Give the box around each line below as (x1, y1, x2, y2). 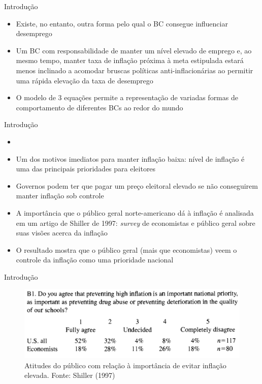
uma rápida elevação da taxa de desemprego (16, 75, 153, 85)
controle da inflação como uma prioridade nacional (16, 254, 174, 265)
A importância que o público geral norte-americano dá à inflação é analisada (16, 207, 254, 218)
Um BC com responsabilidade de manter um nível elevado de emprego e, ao (16, 45, 252, 55)
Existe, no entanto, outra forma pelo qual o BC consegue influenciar (16, 18, 228, 28)
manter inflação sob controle (16, 190, 104, 201)
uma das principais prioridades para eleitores (16, 163, 156, 174)
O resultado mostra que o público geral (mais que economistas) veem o (16, 244, 237, 255)
